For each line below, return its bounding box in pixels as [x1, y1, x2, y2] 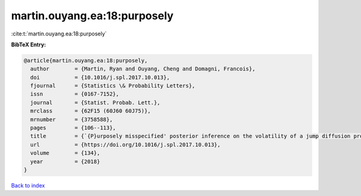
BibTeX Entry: [11, 41, 46, 48]
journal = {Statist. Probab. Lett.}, [30, 99, 161, 106]
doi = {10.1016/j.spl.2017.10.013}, [30, 74, 170, 81]
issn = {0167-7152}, [30, 91, 120, 97]
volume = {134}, [30, 150, 100, 156]
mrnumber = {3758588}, [30, 116, 113, 123]
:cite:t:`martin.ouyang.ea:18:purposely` [11, 30, 107, 37]
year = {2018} [30, 158, 100, 165]
